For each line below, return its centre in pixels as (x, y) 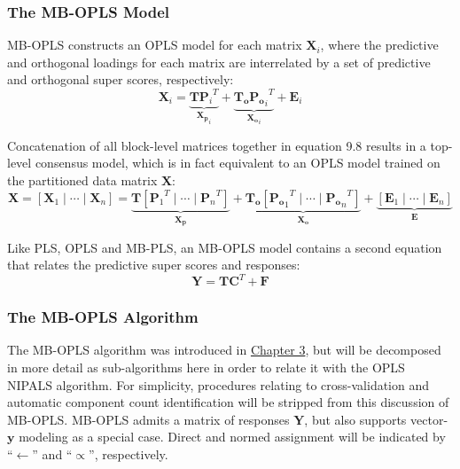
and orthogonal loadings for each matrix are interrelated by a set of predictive (219, 62)
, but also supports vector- (376, 419)
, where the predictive (379, 45)
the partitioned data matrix (82, 180)
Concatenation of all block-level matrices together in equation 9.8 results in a (217, 145)
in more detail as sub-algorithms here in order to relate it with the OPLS (206, 367)
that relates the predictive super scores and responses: (154, 265)
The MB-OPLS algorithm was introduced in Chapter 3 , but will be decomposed (224, 350)
